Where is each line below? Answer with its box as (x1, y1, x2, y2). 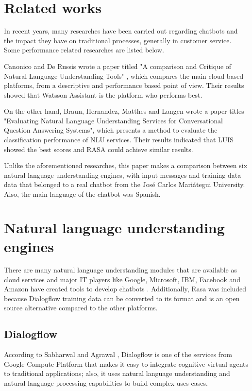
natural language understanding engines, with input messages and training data (4, 170, 241, 180)
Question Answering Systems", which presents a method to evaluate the (4, 125, 218, 135)
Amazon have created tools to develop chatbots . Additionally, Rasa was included (4, 284, 247, 294)
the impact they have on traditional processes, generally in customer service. (4, 35, 232, 45)
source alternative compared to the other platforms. (4, 303, 158, 313)
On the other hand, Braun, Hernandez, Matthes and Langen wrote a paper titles (4, 106, 244, 116)
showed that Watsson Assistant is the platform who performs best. (4, 89, 202, 100)
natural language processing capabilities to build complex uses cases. (4, 377, 208, 388)
